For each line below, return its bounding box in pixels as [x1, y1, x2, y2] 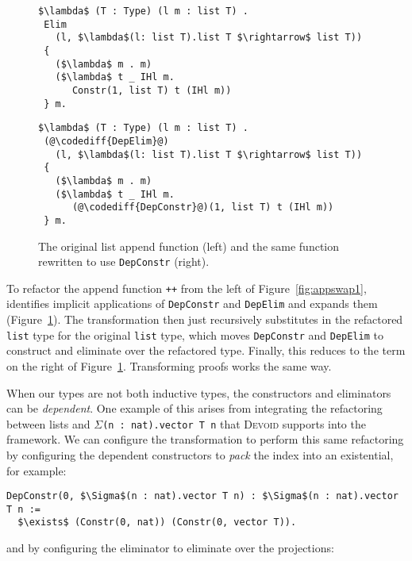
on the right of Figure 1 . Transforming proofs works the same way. [6, 357, 332, 374]
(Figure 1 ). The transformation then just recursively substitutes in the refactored [6, 311, 403, 328]
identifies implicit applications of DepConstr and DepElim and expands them [6, 295, 378, 312]
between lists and [6, 415, 90, 432]
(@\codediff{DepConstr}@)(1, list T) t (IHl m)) [71, 202, 334, 213]
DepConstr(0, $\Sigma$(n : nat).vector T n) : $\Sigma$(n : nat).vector [6, 490, 399, 502]
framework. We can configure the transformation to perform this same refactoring [6, 431, 404, 448]
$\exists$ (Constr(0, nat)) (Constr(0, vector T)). [17, 517, 297, 528]
